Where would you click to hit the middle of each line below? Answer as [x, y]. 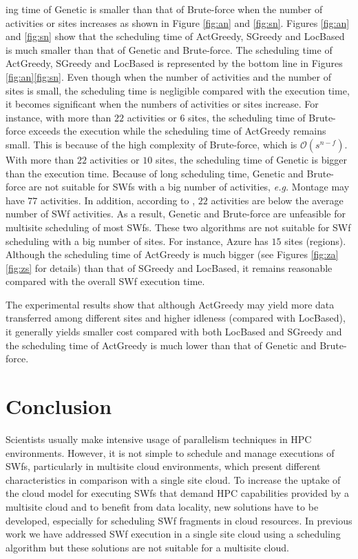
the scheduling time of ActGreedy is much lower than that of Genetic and [161, 345]
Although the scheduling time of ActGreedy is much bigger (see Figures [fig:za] [172, 254]
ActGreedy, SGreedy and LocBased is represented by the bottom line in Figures [174, 63]
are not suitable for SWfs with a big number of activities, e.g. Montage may [189, 187]
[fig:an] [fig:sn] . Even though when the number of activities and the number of [169, 76]
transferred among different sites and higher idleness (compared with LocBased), [176, 318]
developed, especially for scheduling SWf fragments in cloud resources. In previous [179, 520]
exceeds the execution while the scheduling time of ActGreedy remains [177, 131]
